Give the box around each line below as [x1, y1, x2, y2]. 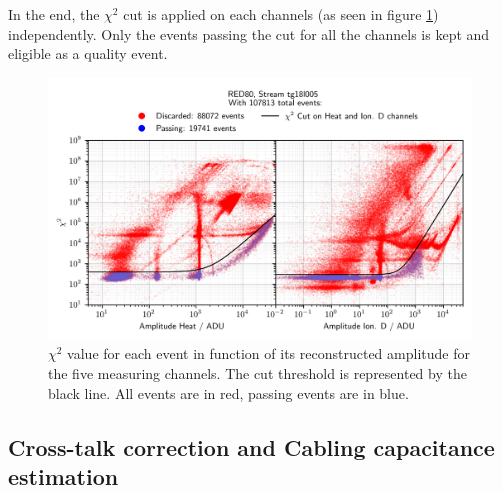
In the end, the [8, 4, 100, 24]
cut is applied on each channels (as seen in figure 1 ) [123, 4, 439, 24]
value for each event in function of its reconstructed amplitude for [67, 343, 470, 364]
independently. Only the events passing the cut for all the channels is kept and [8, 23, 490, 44]
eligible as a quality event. [8, 43, 168, 64]
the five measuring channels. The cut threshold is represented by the [48, 363, 467, 384]
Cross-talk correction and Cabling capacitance [8, 431, 495, 462]
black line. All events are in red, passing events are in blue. [48, 382, 409, 403]
